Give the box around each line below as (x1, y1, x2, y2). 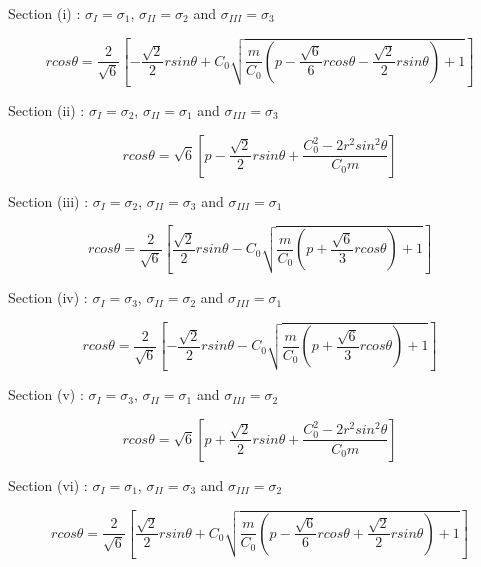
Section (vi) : (8, 474, 88, 495)
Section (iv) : (8, 287, 88, 308)
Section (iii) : (8, 190, 89, 211)
